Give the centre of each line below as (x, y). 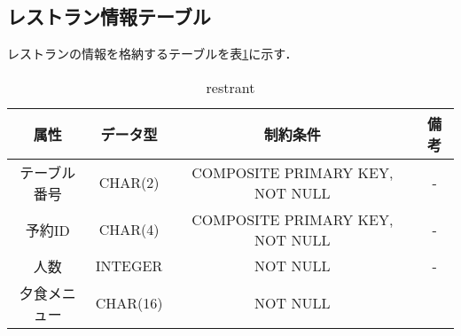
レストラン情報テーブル (109, 16)
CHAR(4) (129, 230)
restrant (230, 87)
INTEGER (129, 266)
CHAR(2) (129, 183)
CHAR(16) (129, 303)
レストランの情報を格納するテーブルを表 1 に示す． (152, 54)
